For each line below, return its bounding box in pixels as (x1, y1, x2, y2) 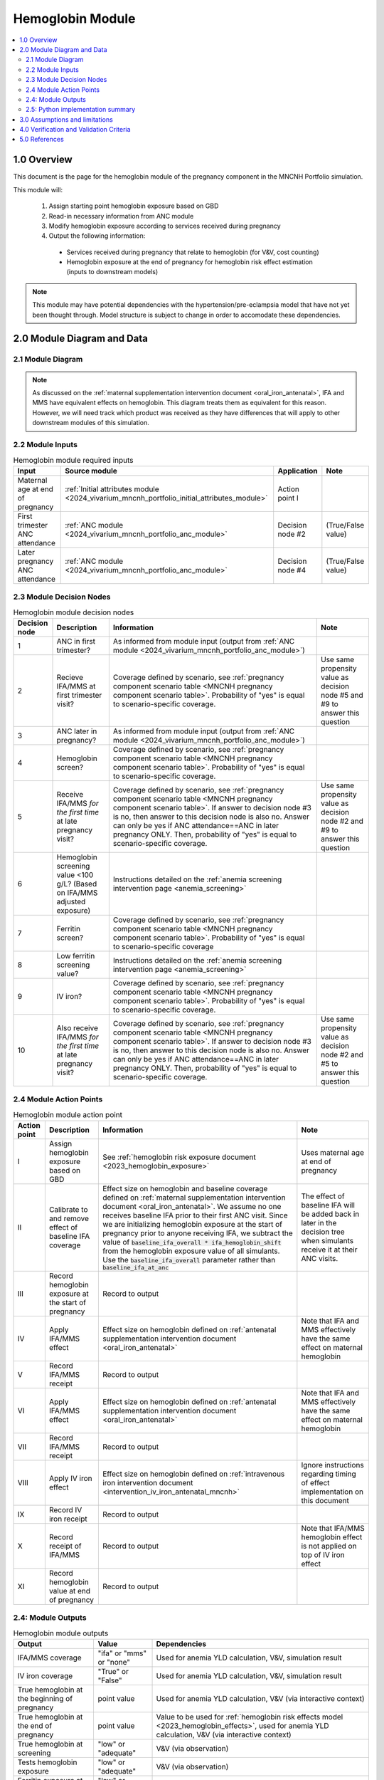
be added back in (301, 1209, 360, 1219)
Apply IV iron (48, 1473, 92, 1483)
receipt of (48, 1541, 82, 1551)
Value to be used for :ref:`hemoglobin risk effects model (156, 1712, 343, 1722)
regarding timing (301, 1469, 357, 1479)
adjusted (56, 896, 86, 906)
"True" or (97, 1667, 129, 1677)
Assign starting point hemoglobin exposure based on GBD (48, 201, 219, 210)
